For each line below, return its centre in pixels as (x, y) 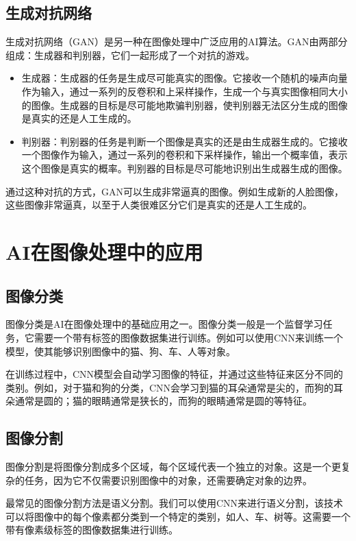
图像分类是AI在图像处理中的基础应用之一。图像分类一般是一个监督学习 (164, 324)
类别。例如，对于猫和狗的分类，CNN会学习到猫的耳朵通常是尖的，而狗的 (170, 387)
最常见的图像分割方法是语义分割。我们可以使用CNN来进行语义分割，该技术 (175, 503)
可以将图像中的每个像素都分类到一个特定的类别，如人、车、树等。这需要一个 (178, 516)
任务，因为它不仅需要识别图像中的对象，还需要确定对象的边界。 (168, 480)
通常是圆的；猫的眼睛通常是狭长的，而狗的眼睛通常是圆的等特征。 (163, 401)
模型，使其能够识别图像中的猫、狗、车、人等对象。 (120, 351)
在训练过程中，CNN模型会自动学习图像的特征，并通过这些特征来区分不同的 (175, 374)
